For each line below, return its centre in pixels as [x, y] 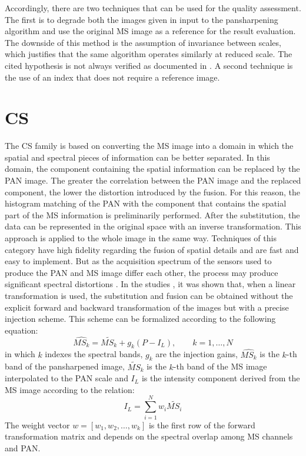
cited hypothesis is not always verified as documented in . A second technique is [149, 65]
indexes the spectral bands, [94, 354]
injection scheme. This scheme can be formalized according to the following [140, 319]
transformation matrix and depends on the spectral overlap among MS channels [149, 436]
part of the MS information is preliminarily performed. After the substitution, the [152, 214]
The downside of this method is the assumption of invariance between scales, [143, 42]
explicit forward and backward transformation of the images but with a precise [147, 307]
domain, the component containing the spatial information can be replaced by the [152, 169]
